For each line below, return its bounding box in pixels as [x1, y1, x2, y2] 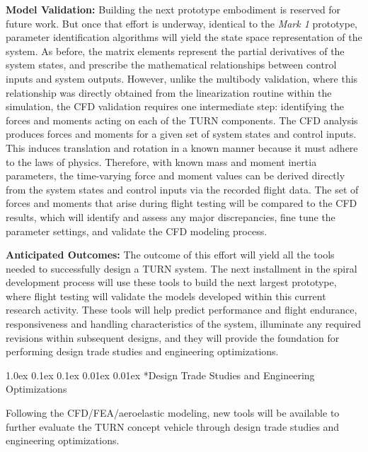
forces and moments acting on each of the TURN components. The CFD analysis [6, 112, 358, 127]
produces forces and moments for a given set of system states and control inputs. [6, 126, 357, 141]
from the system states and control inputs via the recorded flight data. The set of [6, 182, 359, 196]
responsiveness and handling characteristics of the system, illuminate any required [6, 316, 362, 331]
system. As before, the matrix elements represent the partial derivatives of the [6, 43, 345, 58]
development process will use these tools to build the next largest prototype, [6, 275, 337, 290]
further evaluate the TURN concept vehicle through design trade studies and [6, 419, 340, 434]
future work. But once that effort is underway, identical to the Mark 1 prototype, [6, 16, 358, 30]
